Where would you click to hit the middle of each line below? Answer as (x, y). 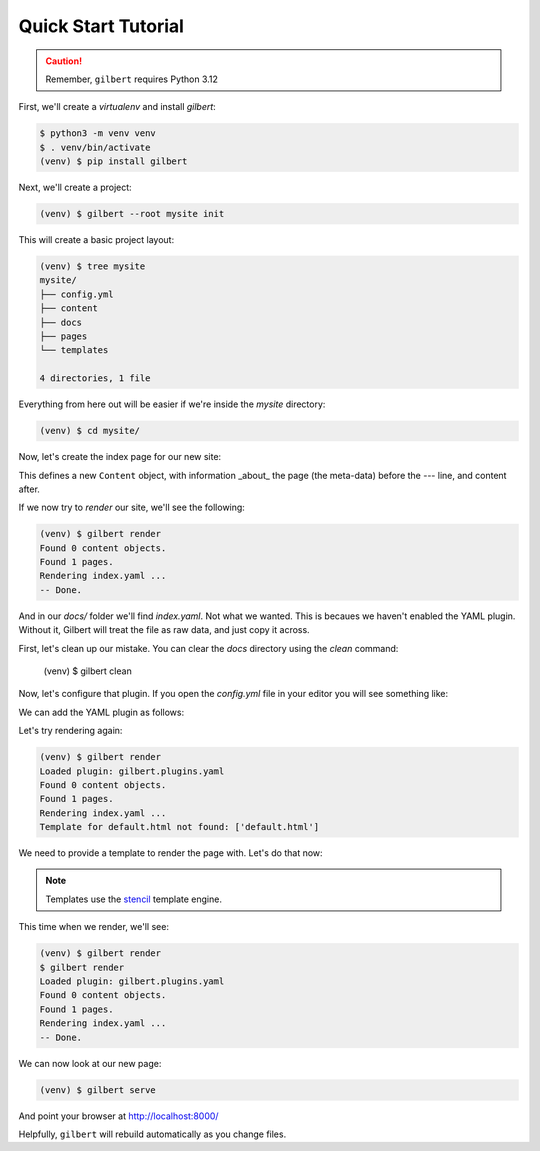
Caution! (64, 61)
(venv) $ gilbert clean (87, 671)
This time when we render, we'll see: (94, 927)
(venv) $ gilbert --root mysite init (132, 214)
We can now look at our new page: (90, 1063)
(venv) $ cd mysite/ (89, 431)
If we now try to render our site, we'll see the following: (131, 507)
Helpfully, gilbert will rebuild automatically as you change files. (152, 1134)
